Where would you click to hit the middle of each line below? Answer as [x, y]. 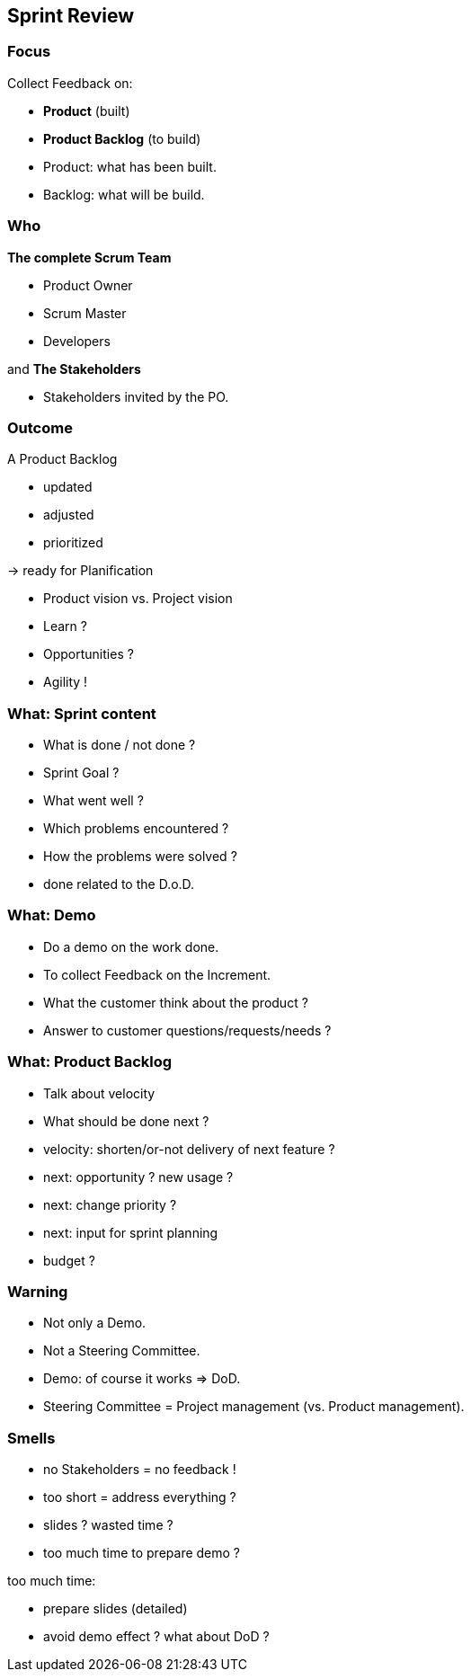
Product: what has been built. [130, 166]
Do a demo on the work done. [131, 946]
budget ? [69, 1260]
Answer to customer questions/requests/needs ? [187, 1030]
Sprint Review [71, 16]
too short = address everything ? [140, 1497]
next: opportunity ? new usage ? [138, 1177]
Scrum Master [85, 313]
